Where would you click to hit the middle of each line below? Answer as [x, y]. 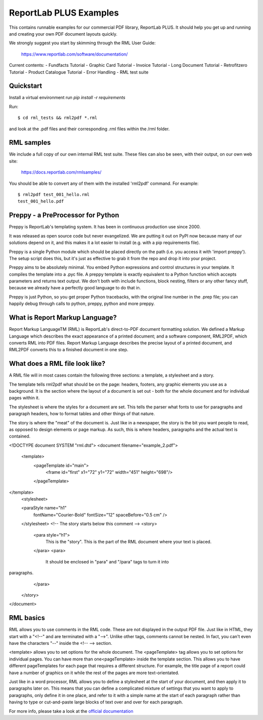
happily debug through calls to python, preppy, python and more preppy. [82, 304]
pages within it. [24, 398]
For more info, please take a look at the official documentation [71, 711]
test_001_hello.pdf [41, 201]
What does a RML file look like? [57, 364]
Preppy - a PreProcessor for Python [64, 215]
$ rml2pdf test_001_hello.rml [54, 195]
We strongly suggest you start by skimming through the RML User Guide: [82, 43]
